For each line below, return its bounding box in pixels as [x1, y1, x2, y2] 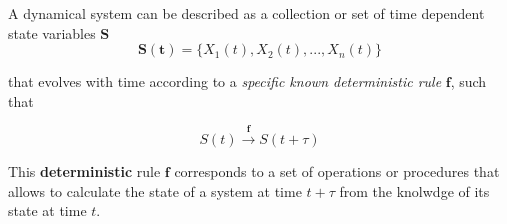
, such [450, 71, 487, 92]
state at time [8, 200, 87, 221]
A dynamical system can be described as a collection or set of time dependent [8, 3, 485, 23]
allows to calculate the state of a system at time [8, 180, 302, 201]
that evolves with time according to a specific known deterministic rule [8, 71, 442, 92]
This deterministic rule [8, 161, 161, 182]
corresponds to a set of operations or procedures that [174, 161, 500, 182]
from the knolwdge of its [339, 180, 490, 201]
